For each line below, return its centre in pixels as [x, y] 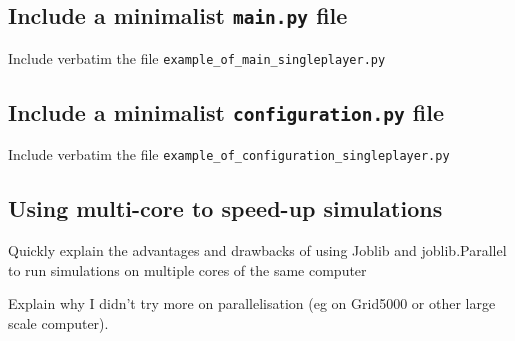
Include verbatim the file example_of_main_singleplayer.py [197, 57]
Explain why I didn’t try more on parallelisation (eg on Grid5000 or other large [252, 303]
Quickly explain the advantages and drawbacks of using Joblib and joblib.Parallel [257, 250]
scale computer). [58, 322]
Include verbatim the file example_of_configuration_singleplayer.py [229, 154]
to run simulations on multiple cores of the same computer [187, 269]
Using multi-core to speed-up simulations [225, 208]
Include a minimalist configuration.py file [226, 111]
